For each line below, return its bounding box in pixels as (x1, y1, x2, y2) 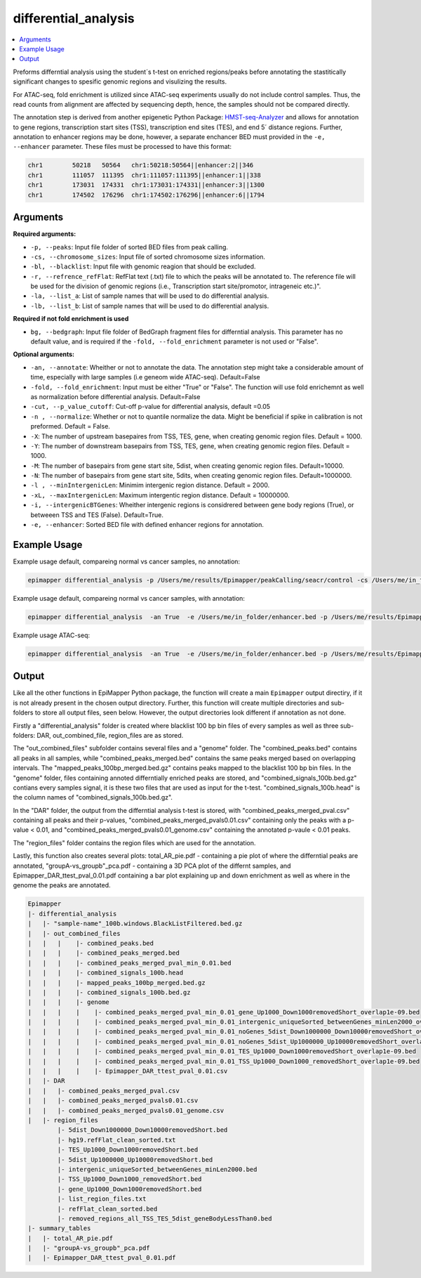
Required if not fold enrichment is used (13, 315, 129, 323)
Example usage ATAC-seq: (13, 631, 91, 639)
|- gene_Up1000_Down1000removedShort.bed (57, 1185, 202, 1193)
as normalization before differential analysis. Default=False (30, 392, 201, 400)
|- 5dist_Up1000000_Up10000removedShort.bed (57, 1156, 213, 1163)
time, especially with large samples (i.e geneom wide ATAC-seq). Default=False (30, 373, 260, 382)
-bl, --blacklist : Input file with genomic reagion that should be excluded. (30, 262, 256, 270)
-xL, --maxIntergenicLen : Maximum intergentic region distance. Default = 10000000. (30, 490, 290, 499)
